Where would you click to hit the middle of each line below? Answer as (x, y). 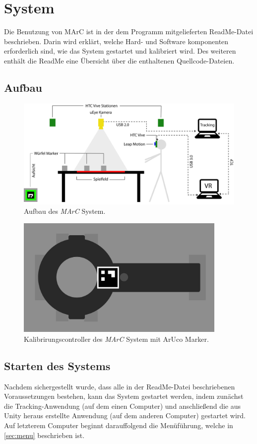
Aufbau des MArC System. (65, 211)
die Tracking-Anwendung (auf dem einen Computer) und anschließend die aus (123, 406)
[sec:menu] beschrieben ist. (44, 435)
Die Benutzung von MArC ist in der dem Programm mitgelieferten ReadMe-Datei (129, 32)
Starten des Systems (57, 365)
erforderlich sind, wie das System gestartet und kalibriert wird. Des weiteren (120, 51)
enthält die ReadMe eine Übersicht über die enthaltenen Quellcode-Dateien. (119, 60)
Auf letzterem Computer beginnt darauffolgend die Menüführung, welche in (119, 425)
